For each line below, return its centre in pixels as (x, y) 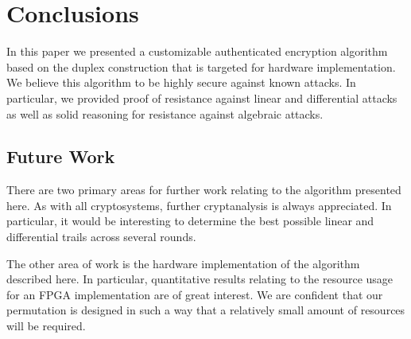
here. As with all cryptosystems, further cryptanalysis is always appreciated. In (199, 205)
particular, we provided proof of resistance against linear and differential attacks (202, 97)
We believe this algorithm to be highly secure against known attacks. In (181, 82)
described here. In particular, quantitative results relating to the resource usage (200, 279)
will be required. (46, 326)
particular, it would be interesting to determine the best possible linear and (190, 221)
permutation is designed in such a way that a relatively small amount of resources (206, 310)
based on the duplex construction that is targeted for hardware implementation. (201, 66)
